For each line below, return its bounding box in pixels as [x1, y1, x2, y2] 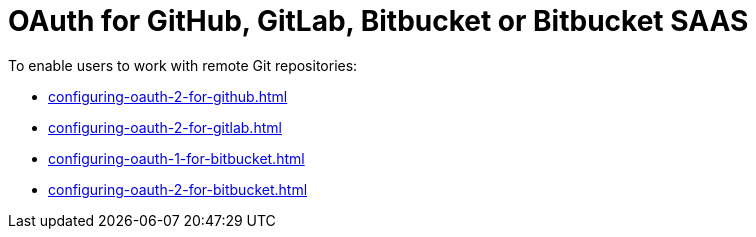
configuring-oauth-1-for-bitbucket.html [48, 149, 305, 167]
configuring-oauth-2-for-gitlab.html [48, 118, 282, 136]
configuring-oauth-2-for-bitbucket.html [48, 180, 308, 198]
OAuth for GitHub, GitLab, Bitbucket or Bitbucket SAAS [8, 4, 749, 38]
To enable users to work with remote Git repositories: [8, 56, 358, 74]
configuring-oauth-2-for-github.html [48, 87, 288, 105]
